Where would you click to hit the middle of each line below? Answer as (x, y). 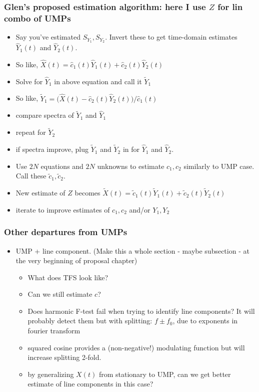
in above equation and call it (98, 81)
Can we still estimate (60, 294)
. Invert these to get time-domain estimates (171, 37)
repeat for (31, 132)
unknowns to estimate (131, 166)
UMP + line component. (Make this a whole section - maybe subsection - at (132, 250)
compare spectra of (45, 115)
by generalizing (51, 374)
